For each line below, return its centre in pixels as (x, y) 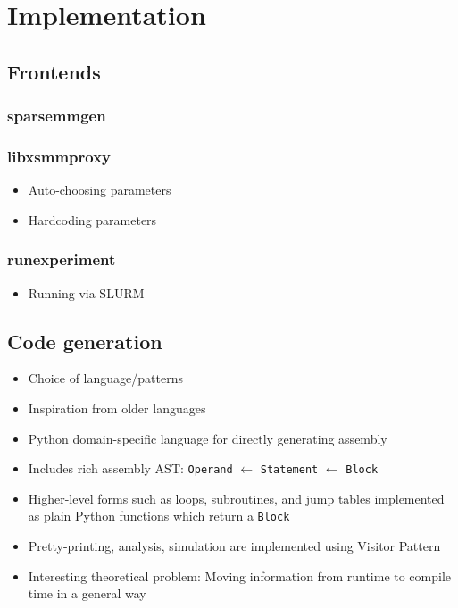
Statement (289, 470)
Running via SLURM (86, 292)
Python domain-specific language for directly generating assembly (208, 438)
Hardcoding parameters (92, 219)
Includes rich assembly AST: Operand (130, 468)
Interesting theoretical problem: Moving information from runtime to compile (240, 575)
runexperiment (62, 259)
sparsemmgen (57, 116)
